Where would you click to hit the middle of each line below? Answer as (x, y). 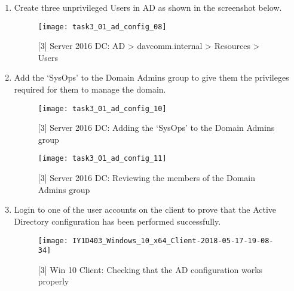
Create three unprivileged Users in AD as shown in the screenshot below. (148, 7)
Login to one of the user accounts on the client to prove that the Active (145, 209)
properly (53, 281)
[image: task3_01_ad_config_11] (102, 159)
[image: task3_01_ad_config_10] (102, 108)
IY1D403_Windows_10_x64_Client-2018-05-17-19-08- (173, 241)
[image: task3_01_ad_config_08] (102, 27)
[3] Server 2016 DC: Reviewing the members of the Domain (146, 178)
